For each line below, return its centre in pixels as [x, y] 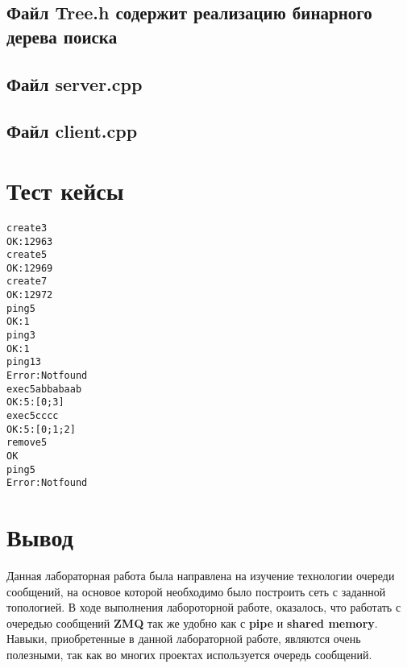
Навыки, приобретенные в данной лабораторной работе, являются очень [184, 639]
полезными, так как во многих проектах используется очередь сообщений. [189, 655]
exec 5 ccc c [33, 416]
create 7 [27, 282]
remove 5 [27, 443]
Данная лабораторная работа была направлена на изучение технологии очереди [201, 576]
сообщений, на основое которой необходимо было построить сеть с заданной [196, 591]
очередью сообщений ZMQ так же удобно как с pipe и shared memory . [192, 622]
